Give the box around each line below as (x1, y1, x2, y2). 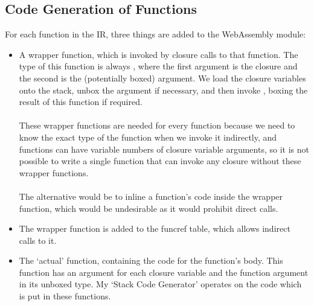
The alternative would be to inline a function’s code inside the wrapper (19, 190, 283, 202)
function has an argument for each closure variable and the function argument (19, 266, 309, 278)
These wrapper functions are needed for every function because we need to (19, 119, 295, 132)
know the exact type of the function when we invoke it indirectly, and (19, 130, 277, 143)
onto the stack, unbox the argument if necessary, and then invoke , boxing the (19, 83, 308, 96)
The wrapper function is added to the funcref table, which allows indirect (19, 222, 290, 235)
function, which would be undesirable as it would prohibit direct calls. (19, 202, 278, 214)
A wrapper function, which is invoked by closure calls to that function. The (19, 48, 298, 60)
